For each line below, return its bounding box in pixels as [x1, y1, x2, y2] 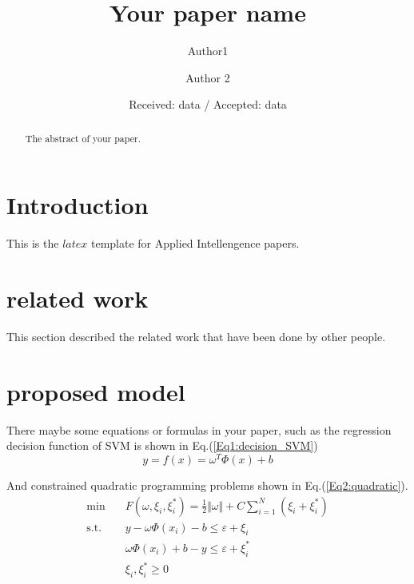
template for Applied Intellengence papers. [91, 235, 300, 252]
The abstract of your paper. [25, 131, 141, 145]
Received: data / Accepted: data [129, 96, 287, 113]
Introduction [6, 189, 149, 221]
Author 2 [185, 69, 230, 85]
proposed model [6, 375, 185, 407]
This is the [6, 235, 59, 252]
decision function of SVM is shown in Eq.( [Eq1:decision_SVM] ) [6, 437, 318, 454]
